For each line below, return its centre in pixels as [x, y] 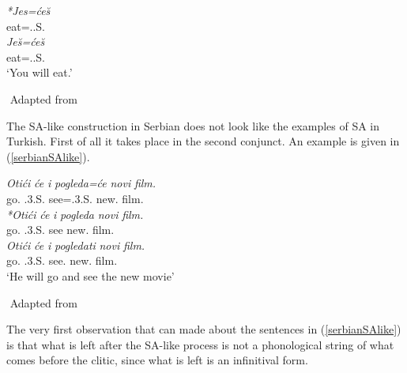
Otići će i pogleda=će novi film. [81, 183]
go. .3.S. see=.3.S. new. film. [75, 198]
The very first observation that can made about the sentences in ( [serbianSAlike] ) [204, 329]
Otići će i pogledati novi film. [76, 245]
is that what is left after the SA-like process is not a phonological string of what [200, 344]
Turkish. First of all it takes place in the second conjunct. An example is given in [203, 141]
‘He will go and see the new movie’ [90, 275]
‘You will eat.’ [40, 72]
